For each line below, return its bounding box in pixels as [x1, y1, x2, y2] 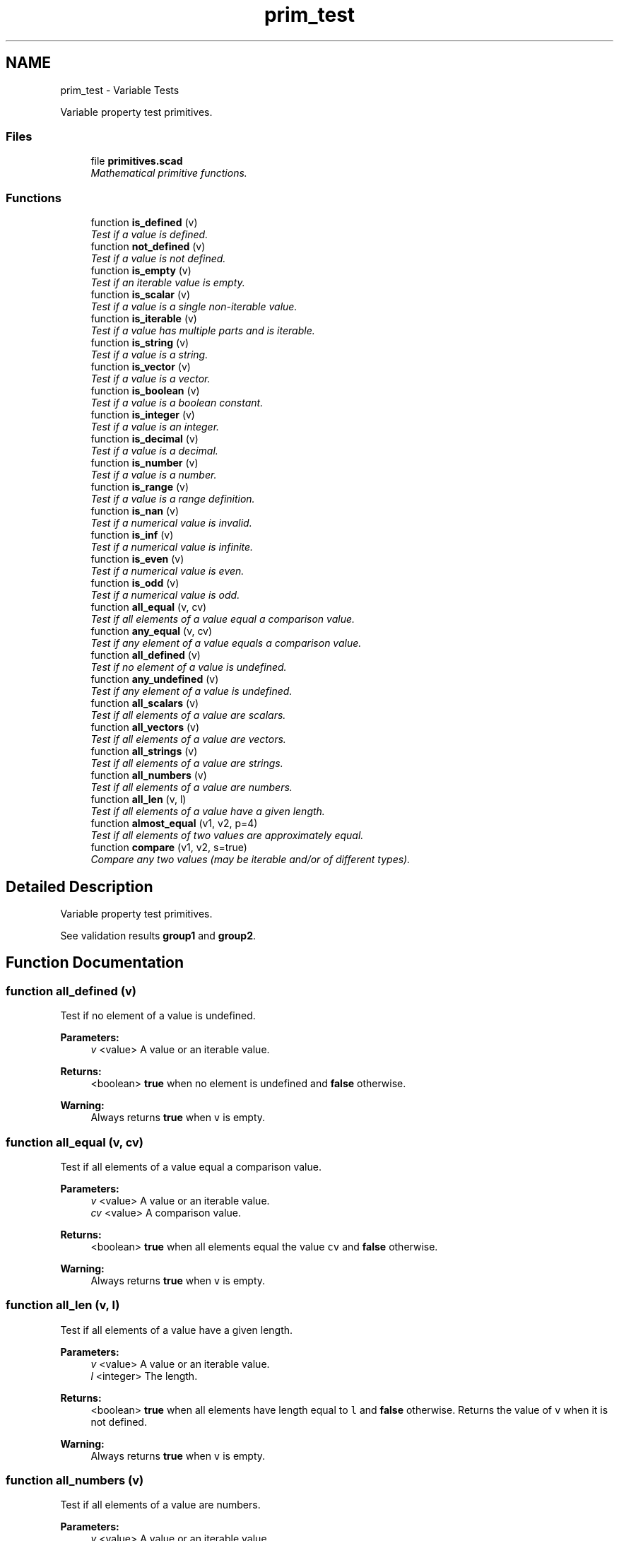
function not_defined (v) [90, 240, 206, 253]
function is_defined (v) [90, 216, 198, 229]
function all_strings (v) [90, 745, 198, 758]
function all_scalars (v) [90, 697, 199, 710]
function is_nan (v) [90, 505, 179, 517]
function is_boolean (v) [90, 385, 200, 397]
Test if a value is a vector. [90, 373, 211, 385]
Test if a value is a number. [90, 469, 217, 481]
